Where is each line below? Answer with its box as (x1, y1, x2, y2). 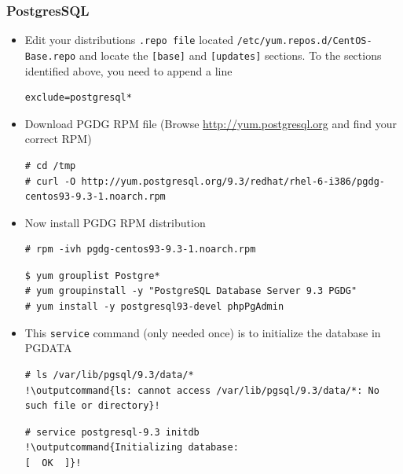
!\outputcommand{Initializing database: (24, 442, 239, 454)
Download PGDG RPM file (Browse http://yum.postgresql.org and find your (24, 115, 397, 131)
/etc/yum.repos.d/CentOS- (236, 35, 372, 47)
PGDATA (24, 340, 72, 356)
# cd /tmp (24, 160, 76, 171)
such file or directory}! (24, 400, 160, 412)
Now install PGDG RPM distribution (24, 214, 206, 230)
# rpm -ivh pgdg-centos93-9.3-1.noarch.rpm (24, 244, 256, 255)
